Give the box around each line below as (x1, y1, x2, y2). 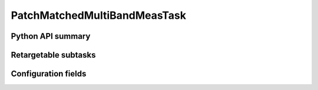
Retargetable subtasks (11, 50, 97, 60)
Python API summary (11, 31, 91, 41)
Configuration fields (11, 69, 87, 79)
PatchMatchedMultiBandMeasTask (11, 9, 187, 22)
